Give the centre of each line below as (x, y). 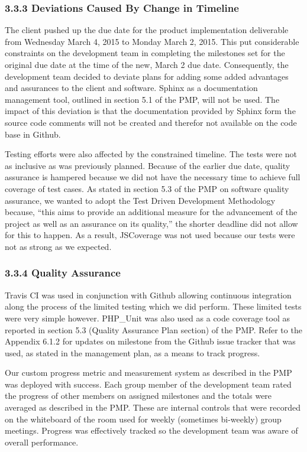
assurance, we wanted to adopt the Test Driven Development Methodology (140, 200)
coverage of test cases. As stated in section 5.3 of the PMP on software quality (147, 188)
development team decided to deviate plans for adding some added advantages (147, 76)
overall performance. (42, 442)
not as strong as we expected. (58, 246)
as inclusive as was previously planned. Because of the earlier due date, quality (148, 165)
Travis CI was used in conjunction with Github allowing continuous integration (148, 295)
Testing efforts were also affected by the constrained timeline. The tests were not (151, 154)
